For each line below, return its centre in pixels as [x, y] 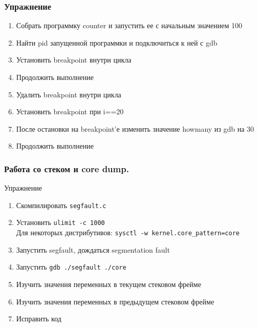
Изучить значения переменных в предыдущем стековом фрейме [115, 301]
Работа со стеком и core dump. [67, 168]
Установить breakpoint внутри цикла [74, 60]
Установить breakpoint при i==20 [70, 111]
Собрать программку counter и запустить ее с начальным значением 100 [129, 25]
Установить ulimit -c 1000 [60, 222]
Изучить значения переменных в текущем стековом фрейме [109, 284]
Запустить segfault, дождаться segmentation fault [93, 249]
